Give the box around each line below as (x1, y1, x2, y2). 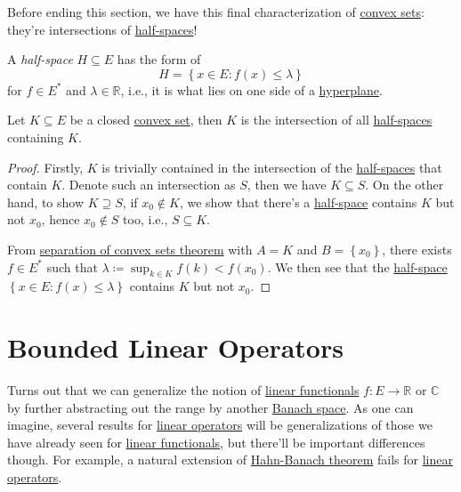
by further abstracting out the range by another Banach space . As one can (7, 398, 414, 416)
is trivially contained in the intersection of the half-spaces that (101, 157, 442, 176)
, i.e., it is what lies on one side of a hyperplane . (120, 80, 383, 99)
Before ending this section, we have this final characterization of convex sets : (7, 3, 425, 20)
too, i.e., (123, 210, 168, 229)
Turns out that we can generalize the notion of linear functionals (7, 381, 360, 399)
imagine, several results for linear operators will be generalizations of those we (7, 415, 433, 434)
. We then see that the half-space (267, 257, 448, 276)
